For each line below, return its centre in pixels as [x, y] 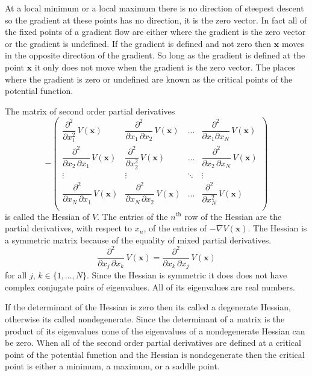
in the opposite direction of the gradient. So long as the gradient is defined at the [155, 55]
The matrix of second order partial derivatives [90, 111]
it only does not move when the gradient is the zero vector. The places [165, 67]
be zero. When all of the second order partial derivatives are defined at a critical [153, 343]
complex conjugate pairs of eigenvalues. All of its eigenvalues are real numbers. [150, 287]
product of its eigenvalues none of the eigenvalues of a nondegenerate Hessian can [155, 331]
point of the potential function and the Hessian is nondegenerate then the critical [155, 354]
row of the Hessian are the [233, 216]
